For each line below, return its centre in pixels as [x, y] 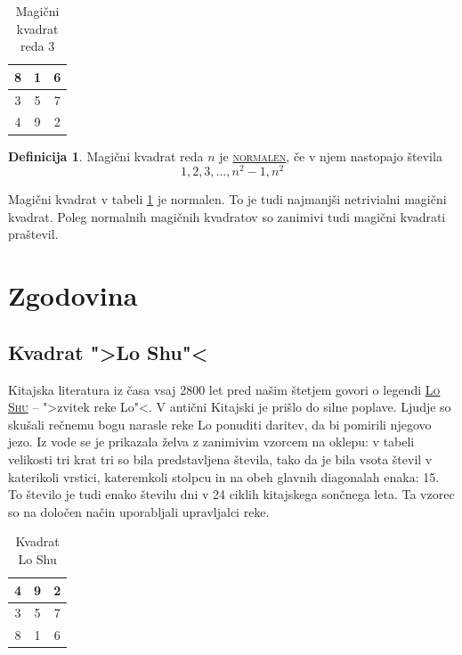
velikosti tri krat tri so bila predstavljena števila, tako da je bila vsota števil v [220, 458]
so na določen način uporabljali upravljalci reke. [139, 511]
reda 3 [38, 46]
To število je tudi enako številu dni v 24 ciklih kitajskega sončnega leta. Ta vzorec [231, 494]
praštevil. [33, 234]
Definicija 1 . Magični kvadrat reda [106, 156]
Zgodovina [73, 295]
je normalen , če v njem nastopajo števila [331, 156]
